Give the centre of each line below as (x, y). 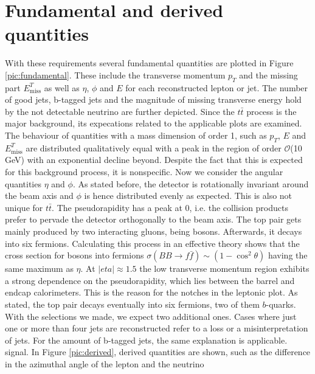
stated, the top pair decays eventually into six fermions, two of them (132, 304)
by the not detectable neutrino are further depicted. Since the (120, 111)
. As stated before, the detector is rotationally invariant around (191, 183)
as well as (62, 87)
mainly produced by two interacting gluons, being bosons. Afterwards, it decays (154, 231)
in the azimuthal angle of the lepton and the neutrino (105, 363)
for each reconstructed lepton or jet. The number (217, 87)
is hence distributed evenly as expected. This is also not (188, 196)
